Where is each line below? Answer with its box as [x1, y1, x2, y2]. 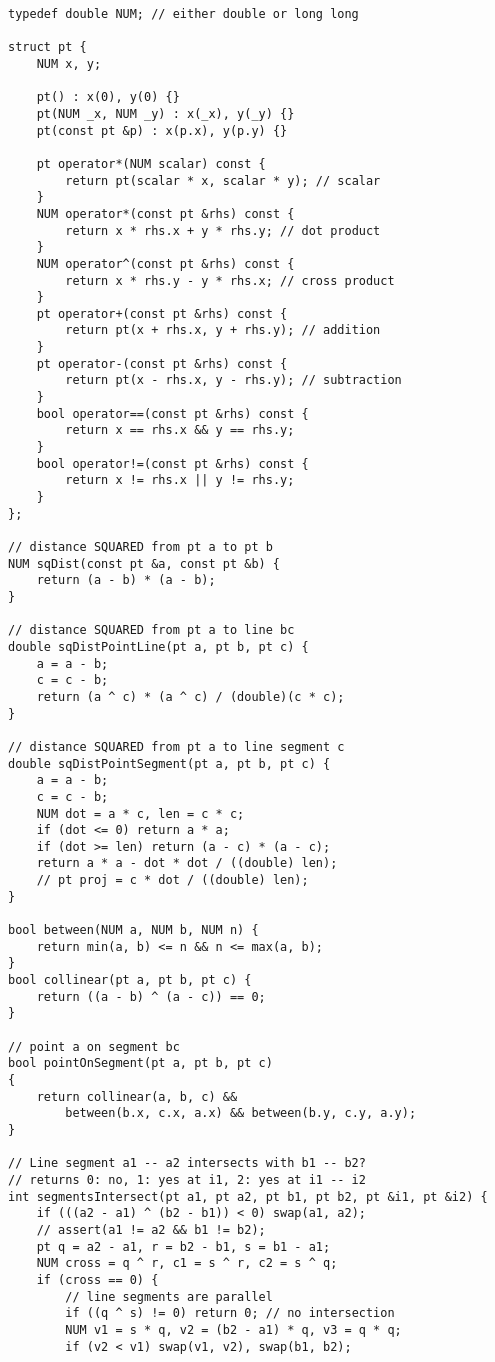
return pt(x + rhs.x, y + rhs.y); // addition [65, 323, 381, 338]
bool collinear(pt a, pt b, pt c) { [8, 973, 252, 988]
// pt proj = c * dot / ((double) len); [36, 873, 309, 888]
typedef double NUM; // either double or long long [8, 7, 359, 21]
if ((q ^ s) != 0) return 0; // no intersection [65, 1306, 395, 1321]
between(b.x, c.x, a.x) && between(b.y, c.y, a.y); [65, 1106, 417, 1121]
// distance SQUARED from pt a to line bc [8, 623, 295, 638]
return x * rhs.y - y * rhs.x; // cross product [65, 273, 395, 288]
